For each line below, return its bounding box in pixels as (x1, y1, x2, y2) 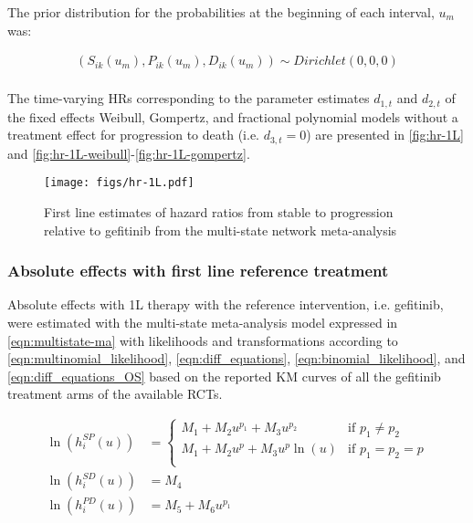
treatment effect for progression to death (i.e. (7, 125, 260, 144)
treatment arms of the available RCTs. (7, 384, 223, 403)
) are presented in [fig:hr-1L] (306, 125, 464, 144)
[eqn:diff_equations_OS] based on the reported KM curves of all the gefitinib (7, 366, 441, 385)
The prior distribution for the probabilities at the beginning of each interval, (7, 3, 435, 21)
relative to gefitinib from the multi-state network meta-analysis (44, 220, 397, 239)
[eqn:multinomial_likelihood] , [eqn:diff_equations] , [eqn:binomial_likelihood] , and (7, 349, 466, 368)
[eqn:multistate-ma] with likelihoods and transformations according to (7, 330, 398, 350)
